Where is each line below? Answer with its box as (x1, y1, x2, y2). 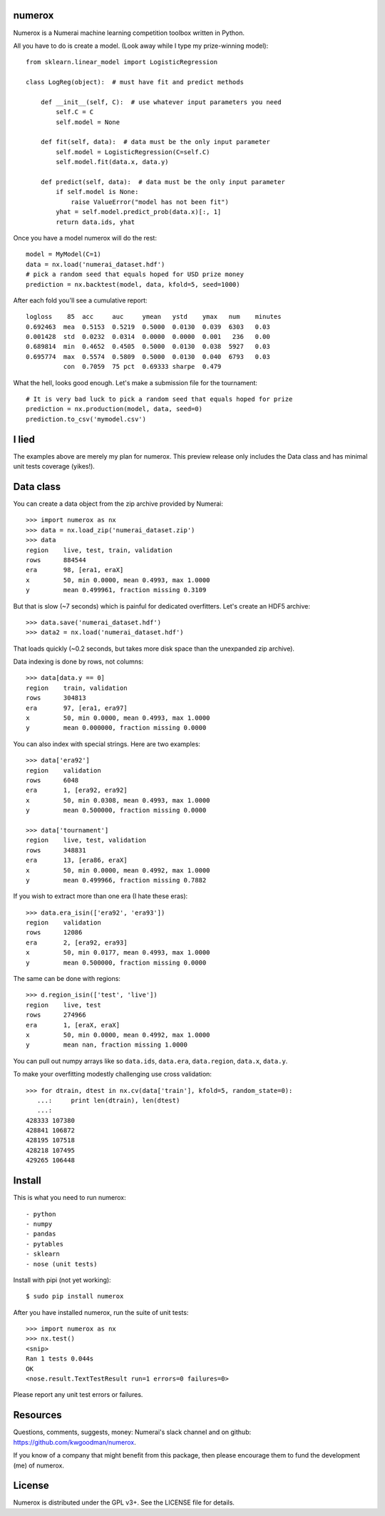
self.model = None (56, 118, 120, 126)
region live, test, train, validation (26, 546, 173, 554)
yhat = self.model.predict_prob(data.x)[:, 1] (56, 208, 222, 216)
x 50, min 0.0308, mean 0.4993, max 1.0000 (26, 796, 210, 804)
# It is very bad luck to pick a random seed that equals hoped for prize (26, 395, 293, 403)
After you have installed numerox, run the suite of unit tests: (13, 1308, 189, 1316)
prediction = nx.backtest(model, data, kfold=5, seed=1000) (26, 280, 240, 288)
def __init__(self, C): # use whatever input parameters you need (40, 98, 282, 106)
